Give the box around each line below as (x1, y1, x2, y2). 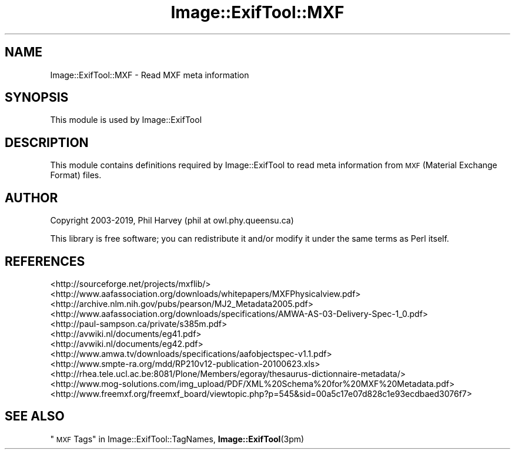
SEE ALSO (5, 409, 65, 424)
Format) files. (50, 170, 102, 181)
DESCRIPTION (5, 135, 89, 150)
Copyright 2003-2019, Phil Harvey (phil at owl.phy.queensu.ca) (50, 215, 294, 226)
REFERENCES (5, 253, 85, 269)
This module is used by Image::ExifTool (50, 115, 202, 125)
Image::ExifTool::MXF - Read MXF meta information (50, 69, 249, 80)
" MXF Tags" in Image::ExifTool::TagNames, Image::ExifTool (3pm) (50, 433, 305, 444)
